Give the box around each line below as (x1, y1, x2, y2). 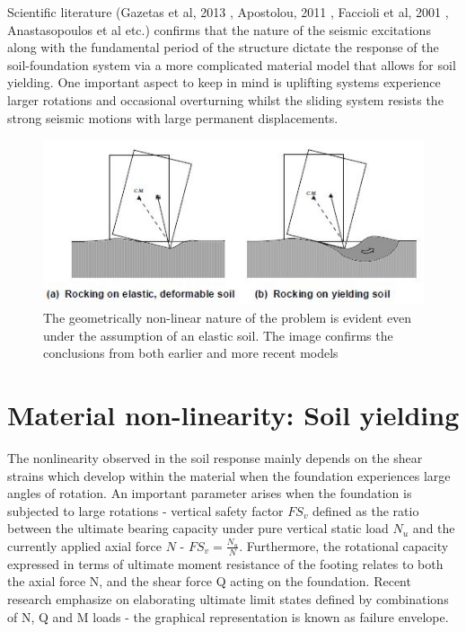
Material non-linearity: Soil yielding (7, 396, 460, 433)
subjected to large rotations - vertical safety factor (7, 501, 284, 520)
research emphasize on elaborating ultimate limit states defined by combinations (7, 589, 449, 608)
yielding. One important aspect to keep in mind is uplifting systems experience (7, 73, 441, 92)
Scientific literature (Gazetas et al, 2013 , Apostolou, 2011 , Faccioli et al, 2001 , (7, 3, 449, 21)
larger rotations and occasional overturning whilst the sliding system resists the (7, 90, 444, 109)
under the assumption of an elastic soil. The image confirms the (43, 325, 393, 344)
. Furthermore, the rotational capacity (239, 536, 449, 555)
